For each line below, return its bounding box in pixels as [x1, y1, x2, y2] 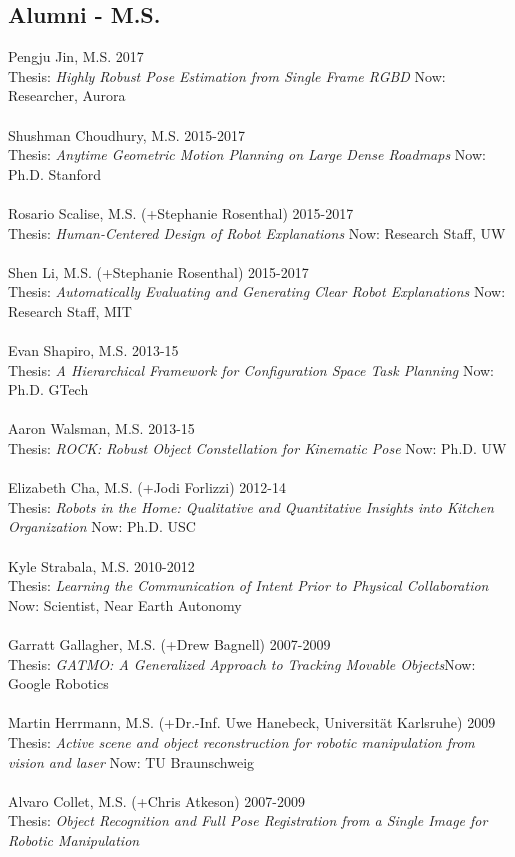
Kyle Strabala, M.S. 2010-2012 [8, 555, 195, 576]
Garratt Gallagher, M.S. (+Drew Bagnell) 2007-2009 [8, 634, 331, 655]
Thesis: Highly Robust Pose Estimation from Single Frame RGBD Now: [8, 65, 446, 86]
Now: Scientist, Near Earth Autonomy [8, 594, 242, 615]
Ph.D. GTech [8, 379, 89, 400]
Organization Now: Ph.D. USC [8, 516, 196, 537]
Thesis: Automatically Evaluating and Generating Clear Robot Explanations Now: [8, 281, 506, 302]
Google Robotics [8, 673, 109, 694]
